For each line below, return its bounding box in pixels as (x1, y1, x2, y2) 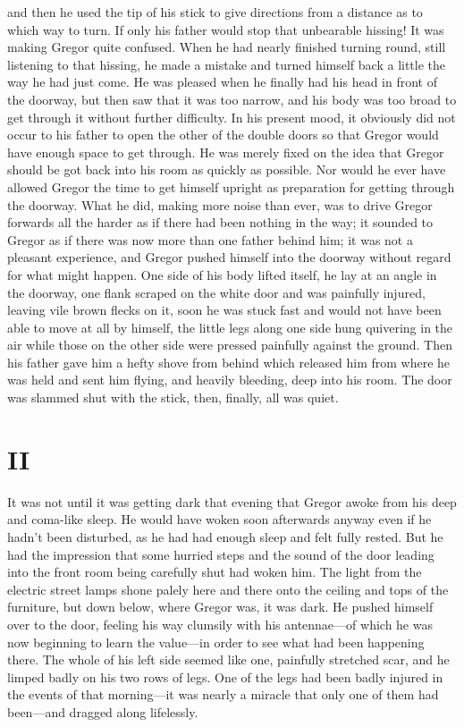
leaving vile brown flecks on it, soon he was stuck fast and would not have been (7, 300, 442, 319)
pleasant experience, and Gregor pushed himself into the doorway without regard (7, 248, 451, 266)
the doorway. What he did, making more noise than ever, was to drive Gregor (7, 195, 433, 214)
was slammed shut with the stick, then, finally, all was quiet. (7, 388, 339, 407)
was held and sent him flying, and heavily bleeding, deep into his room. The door (7, 370, 452, 389)
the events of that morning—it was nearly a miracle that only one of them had (7, 685, 439, 704)
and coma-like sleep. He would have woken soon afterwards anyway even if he (7, 510, 432, 528)
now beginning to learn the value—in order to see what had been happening (7, 632, 425, 651)
